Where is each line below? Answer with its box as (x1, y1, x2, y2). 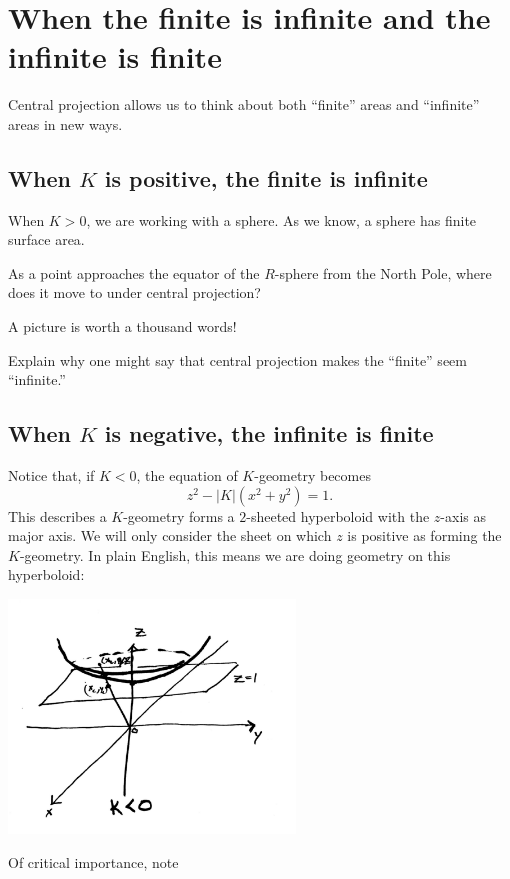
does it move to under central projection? (8, 282, 261, 303)
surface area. (8, 229, 85, 250)
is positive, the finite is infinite (104, 162, 428, 193)
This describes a (8, 505, 107, 526)
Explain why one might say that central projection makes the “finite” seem (8, 349, 467, 370)
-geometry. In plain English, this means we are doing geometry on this (19, 544, 451, 565)
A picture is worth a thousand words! (8, 316, 237, 337)
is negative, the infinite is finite (104, 418, 434, 449)
